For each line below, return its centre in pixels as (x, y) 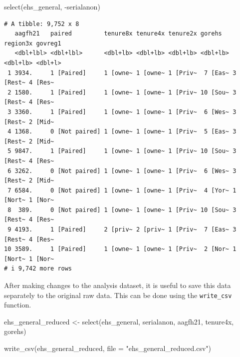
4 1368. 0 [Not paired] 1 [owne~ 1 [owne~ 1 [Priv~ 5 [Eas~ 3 (122, 132)
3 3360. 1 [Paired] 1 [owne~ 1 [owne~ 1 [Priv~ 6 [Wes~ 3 (122, 112)
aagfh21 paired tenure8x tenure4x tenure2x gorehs (118, 34)
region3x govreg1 (33, 43)
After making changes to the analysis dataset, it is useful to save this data (118, 285)
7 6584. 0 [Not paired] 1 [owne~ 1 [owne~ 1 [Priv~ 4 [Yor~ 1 (122, 190)
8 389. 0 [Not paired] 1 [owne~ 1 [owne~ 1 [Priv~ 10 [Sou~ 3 (122, 210)
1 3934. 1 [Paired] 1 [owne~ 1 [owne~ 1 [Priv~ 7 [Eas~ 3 (122, 73)
